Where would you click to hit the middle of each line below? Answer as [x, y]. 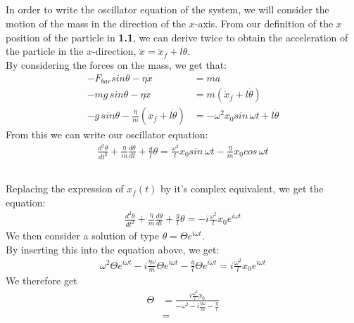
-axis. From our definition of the [264, 23]
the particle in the [45, 51]
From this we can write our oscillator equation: [107, 134]
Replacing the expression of [65, 189]
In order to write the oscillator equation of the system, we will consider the [167, 9]
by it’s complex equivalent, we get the [242, 189]
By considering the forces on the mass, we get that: [116, 64]
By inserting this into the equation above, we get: [113, 249]
